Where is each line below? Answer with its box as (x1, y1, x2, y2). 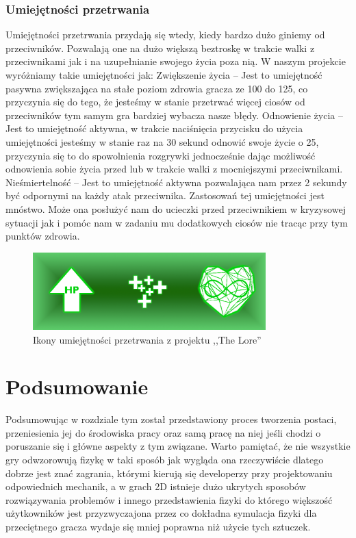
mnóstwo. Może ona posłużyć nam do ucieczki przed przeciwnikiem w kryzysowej (5, 201, 346, 216)
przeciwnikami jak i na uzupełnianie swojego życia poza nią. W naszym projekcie (5, 54, 346, 68)
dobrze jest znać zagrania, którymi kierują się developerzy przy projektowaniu (5, 465, 333, 480)
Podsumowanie (5, 372, 149, 400)
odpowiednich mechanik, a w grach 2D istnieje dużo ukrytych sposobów (5, 479, 306, 494)
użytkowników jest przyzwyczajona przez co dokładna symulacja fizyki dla (5, 506, 317, 520)
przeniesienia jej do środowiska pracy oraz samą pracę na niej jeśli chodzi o (5, 425, 321, 439)
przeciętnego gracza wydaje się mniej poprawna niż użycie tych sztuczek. (5, 520, 311, 534)
